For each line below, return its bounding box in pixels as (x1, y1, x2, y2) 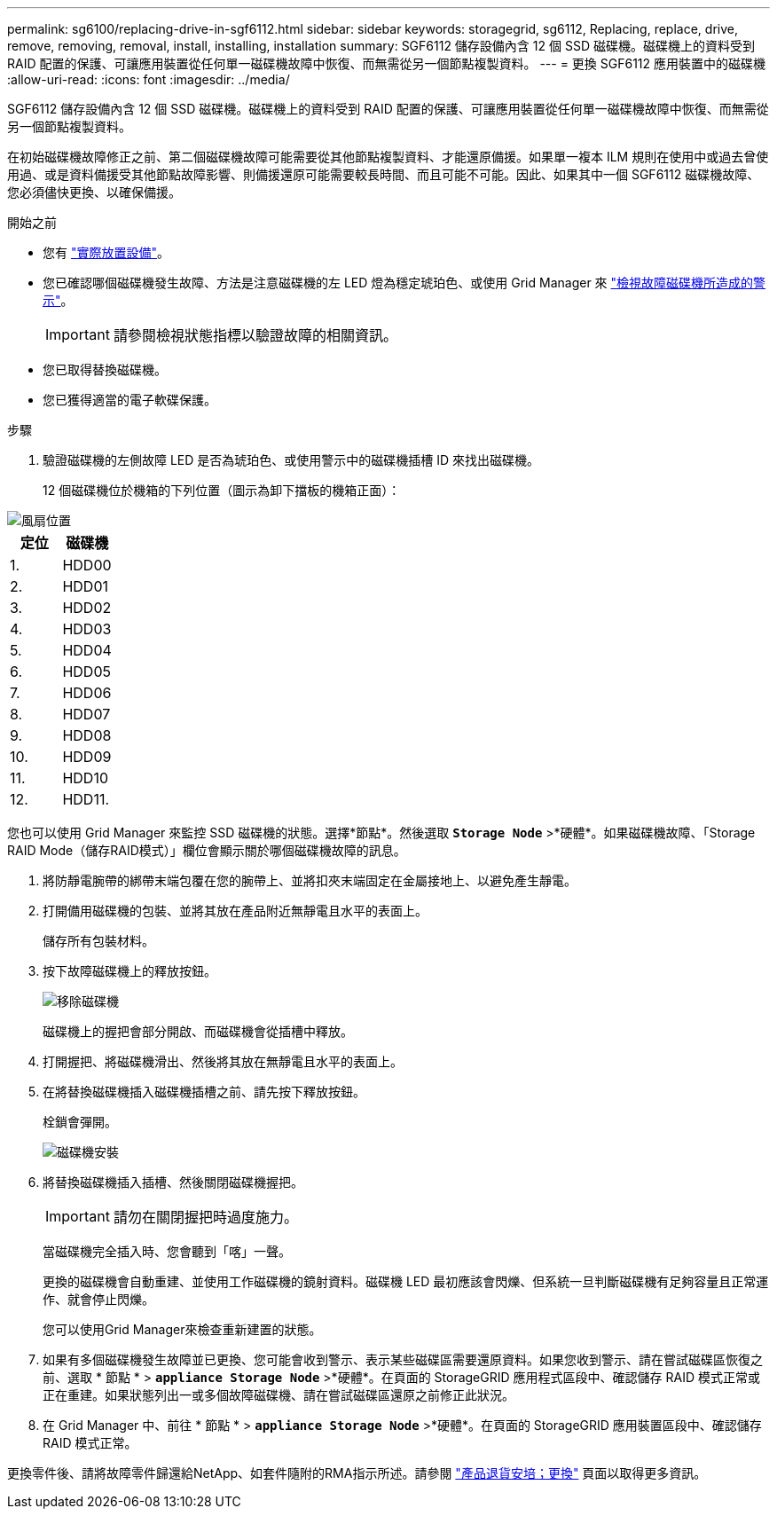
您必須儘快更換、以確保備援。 (7, 185, 181, 200)
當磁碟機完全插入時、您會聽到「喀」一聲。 (43, 1244, 291, 1259)
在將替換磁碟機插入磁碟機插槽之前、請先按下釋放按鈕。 (43, 1084, 365, 1099)
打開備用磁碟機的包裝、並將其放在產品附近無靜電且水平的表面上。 (43, 903, 428, 918)
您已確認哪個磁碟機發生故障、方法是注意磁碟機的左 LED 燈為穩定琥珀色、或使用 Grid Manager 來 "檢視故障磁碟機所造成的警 (43, 275, 766, 290)
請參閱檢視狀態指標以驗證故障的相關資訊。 (113, 326, 397, 344)
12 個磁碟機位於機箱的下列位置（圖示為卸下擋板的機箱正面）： (43, 483, 401, 498)
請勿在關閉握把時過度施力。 (113, 1208, 298, 1226)
